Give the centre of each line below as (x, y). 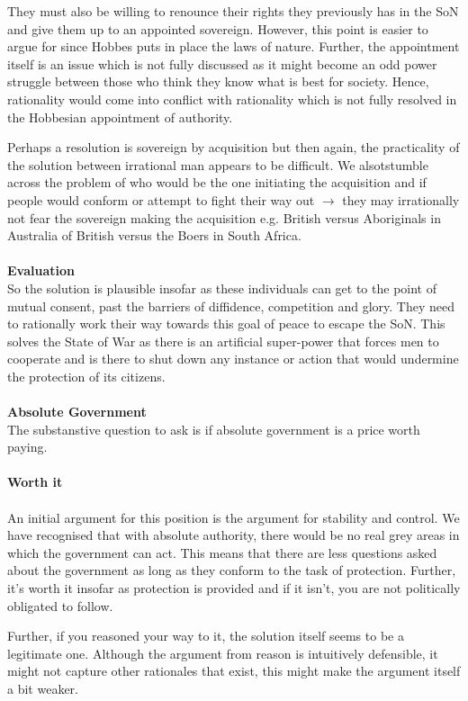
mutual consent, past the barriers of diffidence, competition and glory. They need (231, 306)
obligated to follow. (60, 605)
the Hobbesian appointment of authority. (120, 117)
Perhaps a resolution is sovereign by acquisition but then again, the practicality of (234, 147)
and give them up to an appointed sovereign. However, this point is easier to (218, 28)
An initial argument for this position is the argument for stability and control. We (234, 517)
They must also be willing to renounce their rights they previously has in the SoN (233, 11)
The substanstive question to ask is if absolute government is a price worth (214, 429)
